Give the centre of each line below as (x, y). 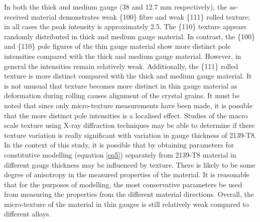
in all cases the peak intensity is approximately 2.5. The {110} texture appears (125, 26)
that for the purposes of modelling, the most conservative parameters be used (123, 184)
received (17, 16)
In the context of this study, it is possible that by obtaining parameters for (119, 145)
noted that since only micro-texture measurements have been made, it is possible (128, 105)
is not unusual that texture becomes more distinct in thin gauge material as (121, 85)
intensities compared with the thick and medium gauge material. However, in (123, 56)
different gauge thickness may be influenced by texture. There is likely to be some (130, 164)
